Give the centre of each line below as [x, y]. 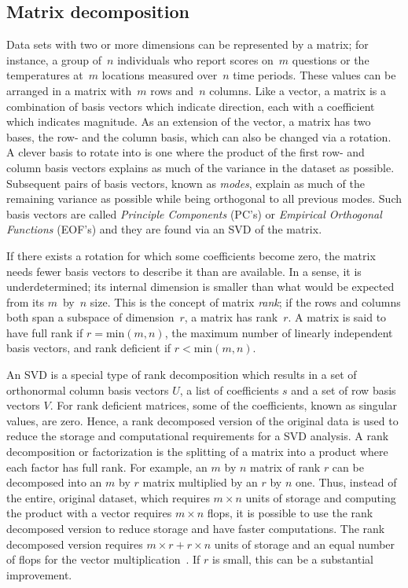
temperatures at [45, 75]
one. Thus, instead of [346, 482]
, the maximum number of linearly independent [279, 332]
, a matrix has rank [231, 317]
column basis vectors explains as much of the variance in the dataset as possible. [200, 167]
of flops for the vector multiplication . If [103, 559]
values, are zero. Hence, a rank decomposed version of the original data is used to [202, 420]
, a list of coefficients [229, 390]
